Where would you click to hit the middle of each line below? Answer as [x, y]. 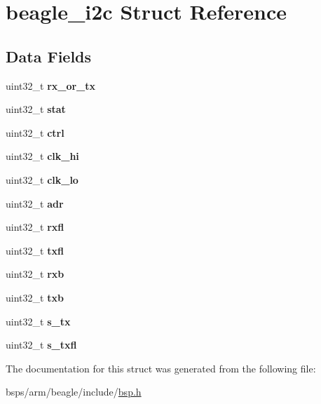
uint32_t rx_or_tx [51, 85]
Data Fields [49, 56]
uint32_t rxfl [35, 227]
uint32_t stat [36, 109]
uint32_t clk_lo [42, 179]
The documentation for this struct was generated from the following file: [161, 368]
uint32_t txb [35, 297]
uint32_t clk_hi [42, 156]
